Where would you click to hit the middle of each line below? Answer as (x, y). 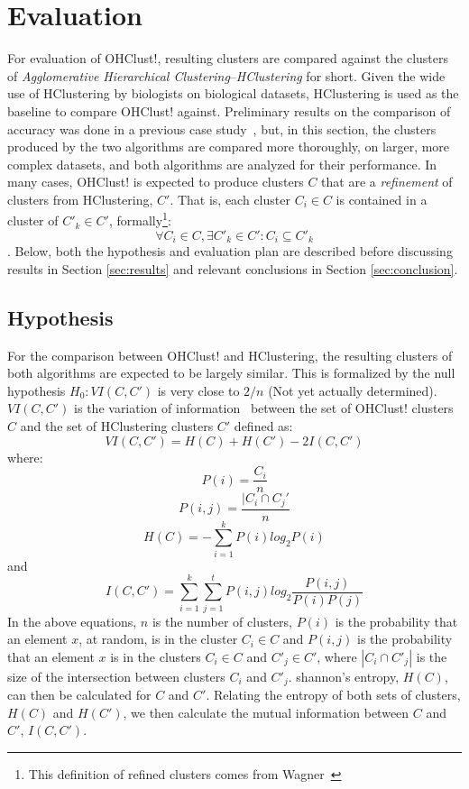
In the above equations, (72, 621)
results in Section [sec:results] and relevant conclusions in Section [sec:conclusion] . (233, 268)
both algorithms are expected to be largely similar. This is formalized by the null (231, 373)
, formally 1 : (140, 219)
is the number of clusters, (222, 621)
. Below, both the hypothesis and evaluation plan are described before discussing (230, 251)
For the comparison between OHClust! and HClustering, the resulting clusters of (230, 355)
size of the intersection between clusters (116, 676)
